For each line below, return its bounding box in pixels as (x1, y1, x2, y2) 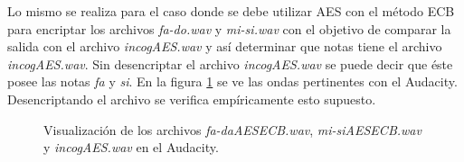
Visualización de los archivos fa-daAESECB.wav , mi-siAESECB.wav (43, 120, 421, 139)
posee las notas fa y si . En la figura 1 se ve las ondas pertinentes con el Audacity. (7, 72, 458, 91)
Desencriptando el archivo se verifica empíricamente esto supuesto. (7, 89, 376, 108)
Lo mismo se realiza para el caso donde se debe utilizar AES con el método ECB (7, 2, 455, 20)
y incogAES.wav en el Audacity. (43, 138, 219, 157)
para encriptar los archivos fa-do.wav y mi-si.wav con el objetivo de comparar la (7, 19, 451, 38)
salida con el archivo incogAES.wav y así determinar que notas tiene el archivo (7, 37, 442, 56)
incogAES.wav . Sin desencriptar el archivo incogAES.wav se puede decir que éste (7, 54, 453, 73)
